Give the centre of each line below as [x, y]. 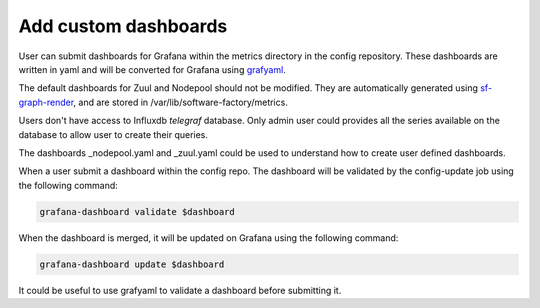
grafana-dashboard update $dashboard [132, 264]
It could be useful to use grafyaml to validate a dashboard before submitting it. [180, 290]
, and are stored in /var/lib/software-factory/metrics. [181, 102]
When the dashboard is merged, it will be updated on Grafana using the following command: [208, 237]
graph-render [46, 102]
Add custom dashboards [123, 26]
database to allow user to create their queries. [113, 134]
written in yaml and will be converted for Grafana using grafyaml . [152, 69]
